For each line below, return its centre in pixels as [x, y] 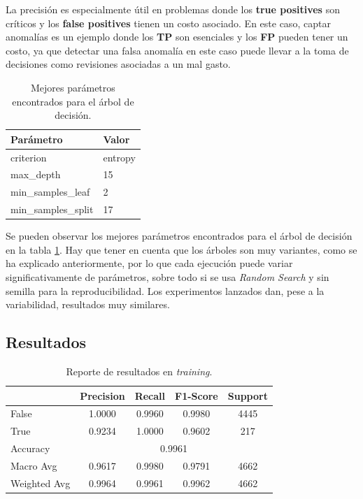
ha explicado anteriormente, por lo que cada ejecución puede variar [149, 263]
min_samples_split [52, 209]
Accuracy [30, 448]
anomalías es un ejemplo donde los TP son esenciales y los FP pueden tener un [177, 37]
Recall [150, 395]
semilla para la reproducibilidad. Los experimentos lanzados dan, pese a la [165, 290]
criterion [29, 157]
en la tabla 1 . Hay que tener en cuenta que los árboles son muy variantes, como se [181, 249]
